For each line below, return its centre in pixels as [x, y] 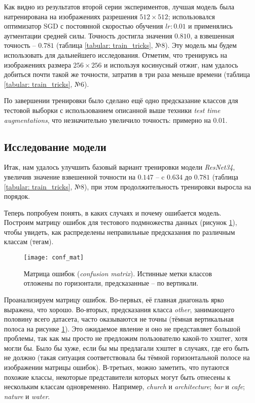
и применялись [210, 26]
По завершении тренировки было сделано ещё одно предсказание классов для [121, 100]
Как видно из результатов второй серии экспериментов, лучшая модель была [119, 6]
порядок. [17, 196]
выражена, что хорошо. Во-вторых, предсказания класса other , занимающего [119, 309]
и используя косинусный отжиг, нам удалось [171, 64]
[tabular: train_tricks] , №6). [47, 84]
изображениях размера [37, 64]
